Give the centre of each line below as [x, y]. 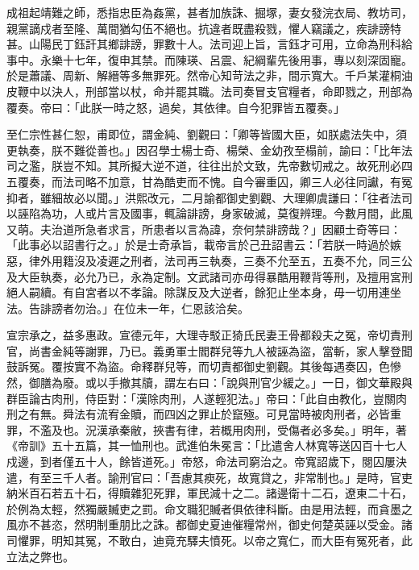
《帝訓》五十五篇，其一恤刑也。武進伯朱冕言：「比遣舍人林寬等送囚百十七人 [207, 445]
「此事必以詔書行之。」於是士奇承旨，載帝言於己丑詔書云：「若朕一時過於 [198, 245]
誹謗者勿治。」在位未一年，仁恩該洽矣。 [144, 308]
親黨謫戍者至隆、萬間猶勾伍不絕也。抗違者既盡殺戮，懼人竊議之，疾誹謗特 [204, 28]
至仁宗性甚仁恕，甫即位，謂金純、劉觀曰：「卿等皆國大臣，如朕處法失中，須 [207, 134]
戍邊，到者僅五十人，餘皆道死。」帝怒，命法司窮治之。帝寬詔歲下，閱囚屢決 [207, 462]
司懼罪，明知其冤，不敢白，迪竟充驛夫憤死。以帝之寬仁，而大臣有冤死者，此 [209, 540]
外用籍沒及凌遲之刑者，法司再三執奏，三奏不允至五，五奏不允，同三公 [226, 260]
